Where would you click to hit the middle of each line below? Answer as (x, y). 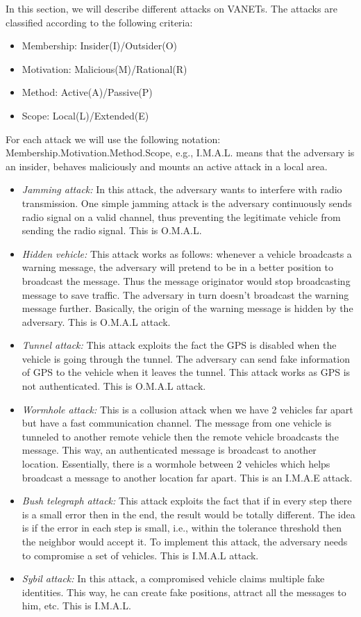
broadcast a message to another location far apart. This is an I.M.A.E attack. (187, 477)
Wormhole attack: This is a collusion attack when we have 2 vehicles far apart (187, 409)
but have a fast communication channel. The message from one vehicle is (177, 423)
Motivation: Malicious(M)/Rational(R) (104, 68)
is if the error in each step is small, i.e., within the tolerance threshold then (182, 528)
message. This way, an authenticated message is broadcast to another (169, 450)
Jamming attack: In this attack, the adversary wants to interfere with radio (182, 189)
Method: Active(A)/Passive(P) (87, 92)
